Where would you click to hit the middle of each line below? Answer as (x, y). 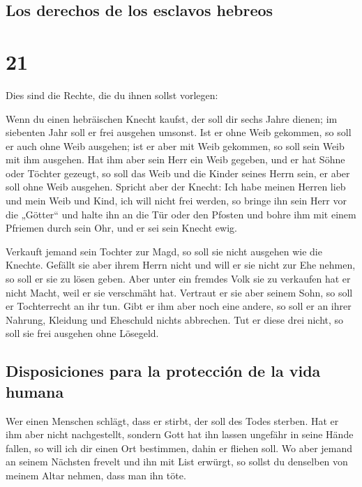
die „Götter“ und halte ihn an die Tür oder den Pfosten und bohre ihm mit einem (181, 214)
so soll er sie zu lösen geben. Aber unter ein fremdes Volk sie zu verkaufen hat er (178, 279)
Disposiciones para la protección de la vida (163, 371)
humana (35, 391)
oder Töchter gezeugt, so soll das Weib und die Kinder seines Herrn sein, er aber (178, 173)
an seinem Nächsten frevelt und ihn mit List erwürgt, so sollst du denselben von (177, 462)
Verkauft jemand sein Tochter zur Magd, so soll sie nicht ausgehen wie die (164, 251)
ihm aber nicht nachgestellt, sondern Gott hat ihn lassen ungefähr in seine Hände (180, 434)
